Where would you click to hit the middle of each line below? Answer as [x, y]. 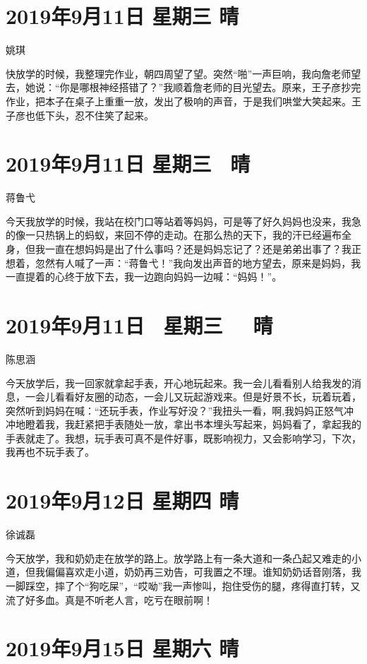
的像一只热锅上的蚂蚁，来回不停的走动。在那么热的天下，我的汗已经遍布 [174, 235]
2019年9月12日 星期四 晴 [122, 500]
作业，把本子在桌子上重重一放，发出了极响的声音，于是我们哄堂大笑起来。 [179, 101]
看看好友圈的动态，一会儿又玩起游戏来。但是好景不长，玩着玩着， [208, 397]
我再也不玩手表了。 [50, 452]
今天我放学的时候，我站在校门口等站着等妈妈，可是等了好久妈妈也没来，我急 [183, 221]
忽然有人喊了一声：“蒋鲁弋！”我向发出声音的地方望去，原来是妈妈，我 [198, 262]
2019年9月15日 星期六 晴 [122, 648]
